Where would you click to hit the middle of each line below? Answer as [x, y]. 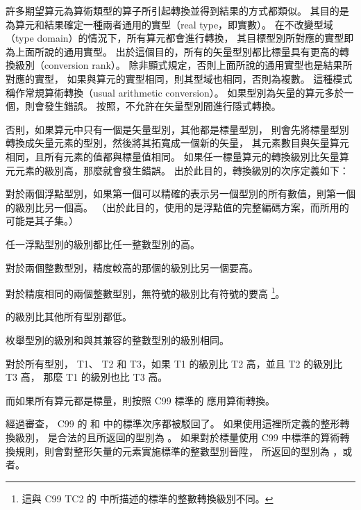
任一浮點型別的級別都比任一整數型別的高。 [103, 244]
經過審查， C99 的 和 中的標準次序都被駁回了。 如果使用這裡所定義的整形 [173, 423]
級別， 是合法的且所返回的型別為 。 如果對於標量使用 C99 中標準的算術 [177, 437]
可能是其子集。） [42, 221]
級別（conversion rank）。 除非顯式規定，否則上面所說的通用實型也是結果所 [184, 65]
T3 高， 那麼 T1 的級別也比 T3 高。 [87, 377]
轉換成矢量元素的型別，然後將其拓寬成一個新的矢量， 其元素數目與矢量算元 [177, 143]
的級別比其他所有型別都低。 [69, 316]
